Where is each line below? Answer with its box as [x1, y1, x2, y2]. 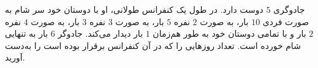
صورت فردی [262, 15, 309, 28]
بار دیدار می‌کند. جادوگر [58, 27, 143, 40]
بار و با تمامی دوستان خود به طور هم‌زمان [153, 27, 306, 40]
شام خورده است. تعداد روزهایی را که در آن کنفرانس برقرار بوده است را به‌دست [5, 39, 301, 51]
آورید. [5, 51, 25, 64]
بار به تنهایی [5, 27, 48, 40]
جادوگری [273, 3, 305, 15]
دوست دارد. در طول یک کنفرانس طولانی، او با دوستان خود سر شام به [5, 3, 263, 15]
